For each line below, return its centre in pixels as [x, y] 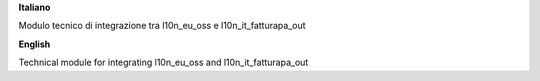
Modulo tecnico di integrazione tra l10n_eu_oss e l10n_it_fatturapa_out [162, 26]
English [34, 44]
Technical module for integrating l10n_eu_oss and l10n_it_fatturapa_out [163, 62]
